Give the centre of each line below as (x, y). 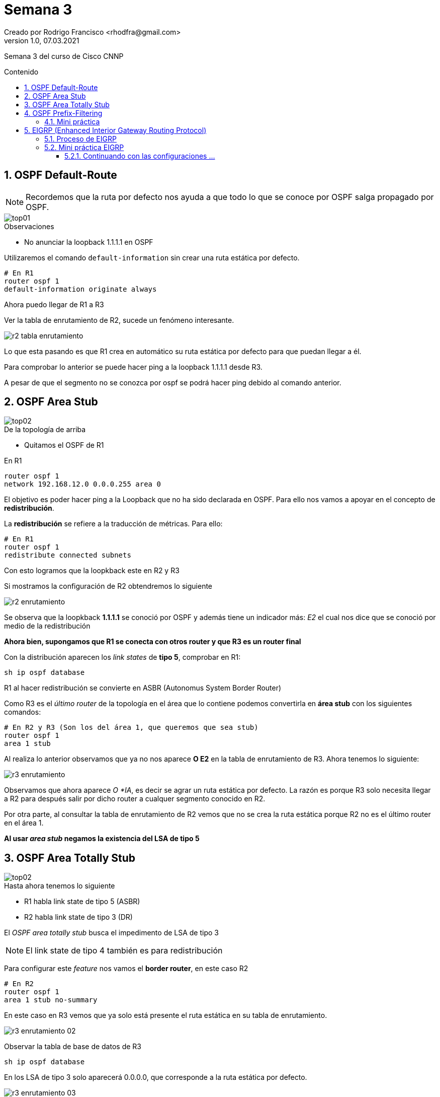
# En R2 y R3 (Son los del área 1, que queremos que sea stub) (131, 728)
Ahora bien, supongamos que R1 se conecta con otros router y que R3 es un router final (153, 642)
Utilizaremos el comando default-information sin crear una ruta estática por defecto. (152, 257)
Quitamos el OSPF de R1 (64, 445)
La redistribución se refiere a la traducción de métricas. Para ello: (113, 524)
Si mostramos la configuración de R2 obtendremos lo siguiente (108, 586)
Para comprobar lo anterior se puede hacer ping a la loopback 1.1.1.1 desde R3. (133, 367)
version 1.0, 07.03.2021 (42, 40)
